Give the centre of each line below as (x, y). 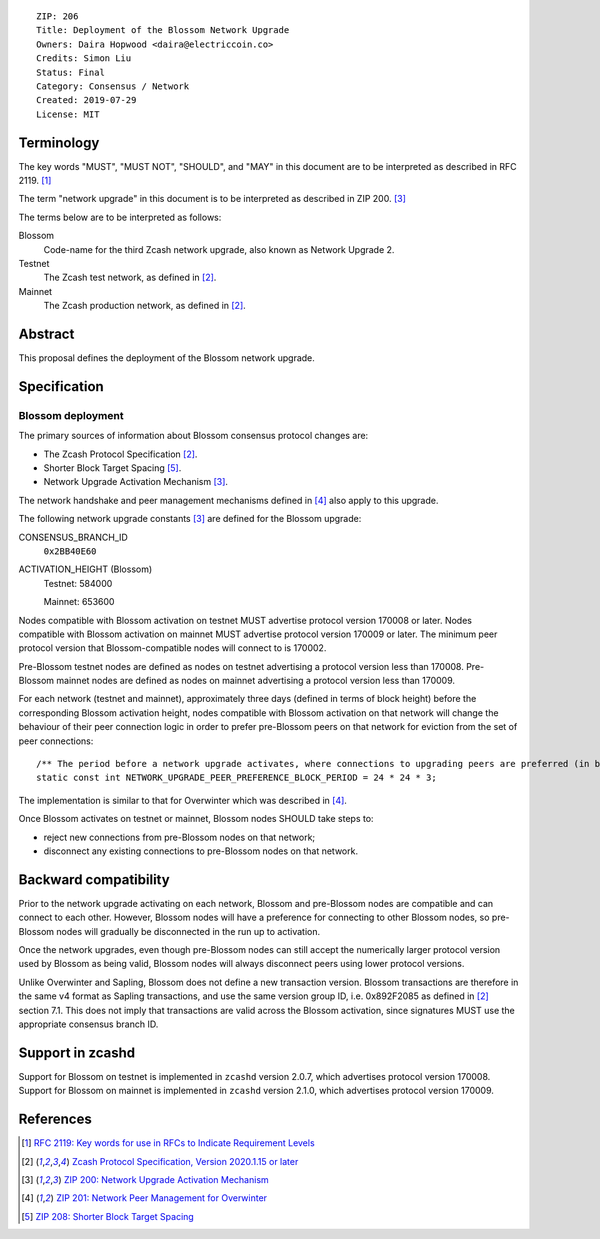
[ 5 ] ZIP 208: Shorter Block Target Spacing (107, 1216)
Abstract (46, 333)
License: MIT (68, 114)
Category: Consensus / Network (113, 86)
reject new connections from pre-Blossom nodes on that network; (179, 837)
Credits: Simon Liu (84, 58)
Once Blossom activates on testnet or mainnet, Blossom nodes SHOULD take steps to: (196, 819)
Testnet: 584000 (78, 583)
